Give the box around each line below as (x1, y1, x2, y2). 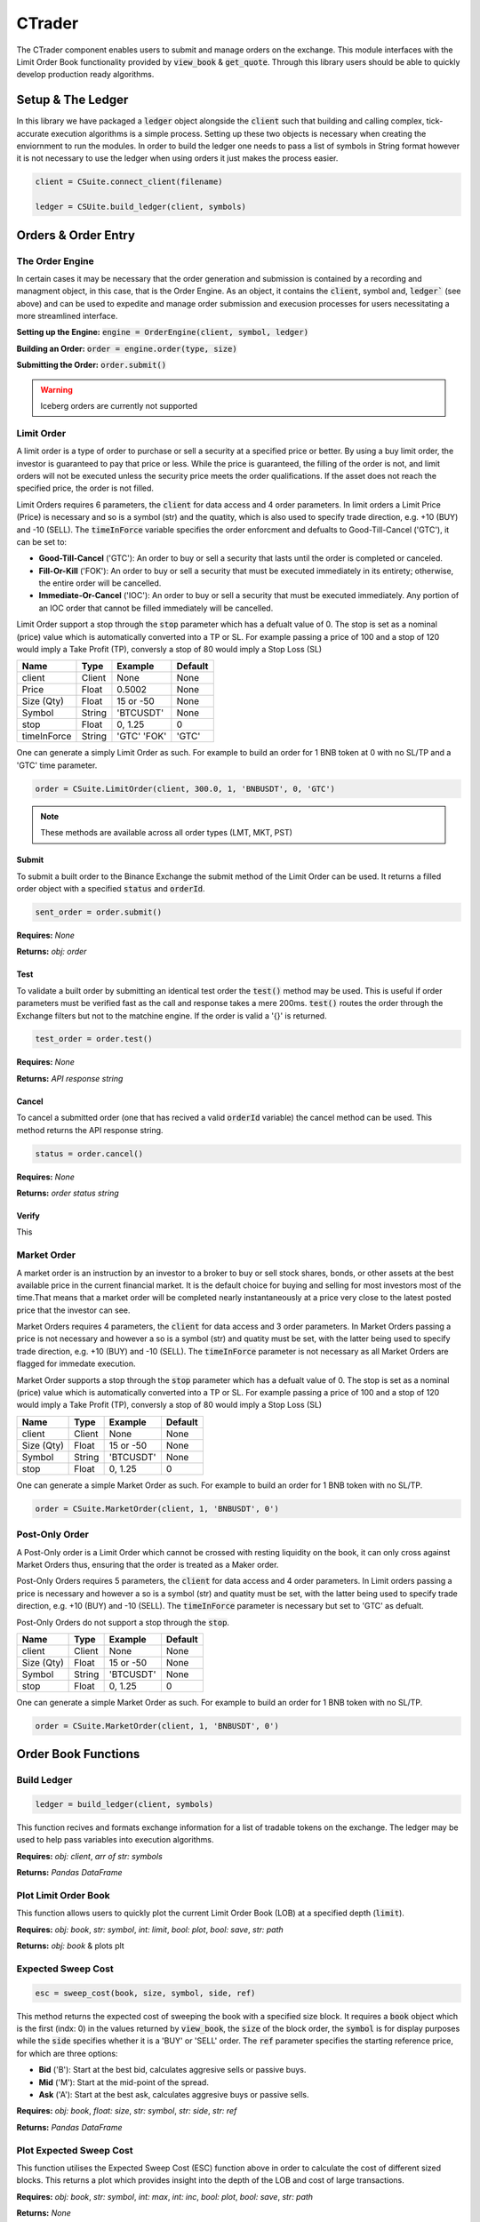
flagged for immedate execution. (16, 1358, 136, 1369)
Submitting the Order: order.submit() (16, 360, 167, 371)
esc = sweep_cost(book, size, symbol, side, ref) (35, 1987, 256, 1998)
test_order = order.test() (35, 1034, 153, 1044)
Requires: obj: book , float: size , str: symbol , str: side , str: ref (16, 2106, 237, 2116)
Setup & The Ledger (16, 92, 129, 108)
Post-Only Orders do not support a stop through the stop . (16, 1617, 230, 1627)
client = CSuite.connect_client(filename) (35, 177, 223, 187)
